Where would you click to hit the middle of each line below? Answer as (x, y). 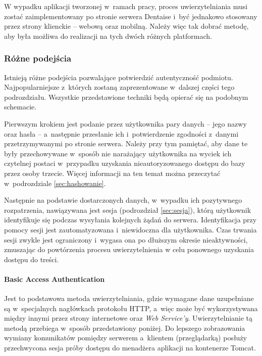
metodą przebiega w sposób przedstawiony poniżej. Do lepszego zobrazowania (125, 328)
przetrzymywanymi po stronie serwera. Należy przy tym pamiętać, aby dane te (126, 143)
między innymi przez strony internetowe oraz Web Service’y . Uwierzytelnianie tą (128, 318)
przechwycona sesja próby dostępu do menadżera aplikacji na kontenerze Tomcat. (130, 348)
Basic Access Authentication (55, 279)
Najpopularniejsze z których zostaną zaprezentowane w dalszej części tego (119, 87)
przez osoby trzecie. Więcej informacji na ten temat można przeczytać (112, 173)
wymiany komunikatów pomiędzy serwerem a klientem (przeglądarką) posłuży (125, 338)
